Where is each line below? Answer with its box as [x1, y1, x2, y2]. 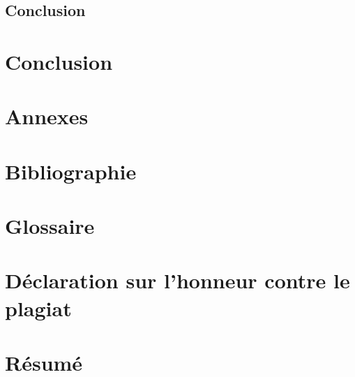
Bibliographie [5, 156, 137, 185]
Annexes [5, 102, 89, 131]
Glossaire [5, 212, 95, 240]
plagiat [5, 293, 72, 322]
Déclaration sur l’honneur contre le [5, 266, 350, 295]
